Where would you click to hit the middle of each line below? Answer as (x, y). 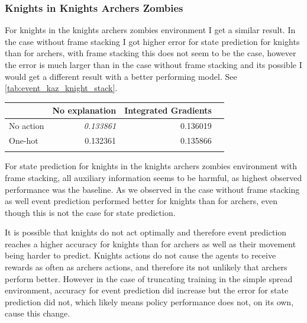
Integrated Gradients (168, 110)
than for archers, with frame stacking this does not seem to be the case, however (151, 53)
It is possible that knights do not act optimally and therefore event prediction (146, 232)
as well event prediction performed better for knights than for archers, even (141, 201)
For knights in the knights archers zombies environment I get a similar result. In (150, 30)
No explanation (84, 110)
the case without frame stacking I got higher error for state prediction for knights (152, 41)
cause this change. (38, 313)
